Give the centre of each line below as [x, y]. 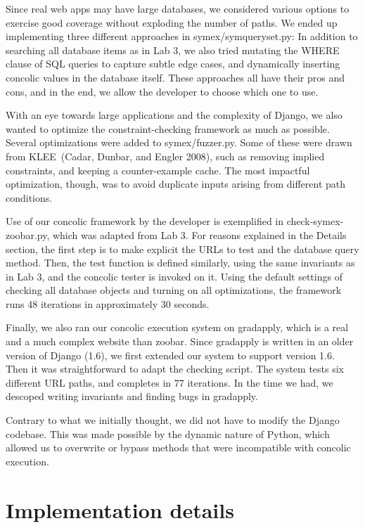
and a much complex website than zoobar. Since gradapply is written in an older [180, 341]
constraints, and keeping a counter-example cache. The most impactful [158, 170]
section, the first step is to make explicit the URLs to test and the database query [182, 249]
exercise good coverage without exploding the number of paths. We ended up [172, 22]
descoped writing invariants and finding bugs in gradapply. [132, 396]
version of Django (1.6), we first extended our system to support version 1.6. [170, 355]
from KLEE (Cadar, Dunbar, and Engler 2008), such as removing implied [165, 156]
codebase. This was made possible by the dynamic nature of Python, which [168, 433]
